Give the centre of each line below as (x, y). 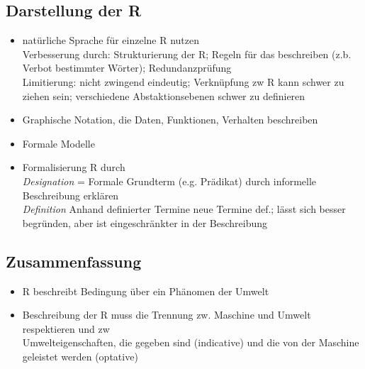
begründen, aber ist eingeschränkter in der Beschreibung (145, 222)
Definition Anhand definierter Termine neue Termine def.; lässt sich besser (184, 209)
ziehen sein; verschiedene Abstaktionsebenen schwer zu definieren (164, 95)
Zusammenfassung (74, 261)
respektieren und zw (66, 328)
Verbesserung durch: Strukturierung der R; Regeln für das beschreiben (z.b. (187, 54)
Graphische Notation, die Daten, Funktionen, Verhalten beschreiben (170, 120)
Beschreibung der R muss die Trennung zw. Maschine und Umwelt (167, 315)
